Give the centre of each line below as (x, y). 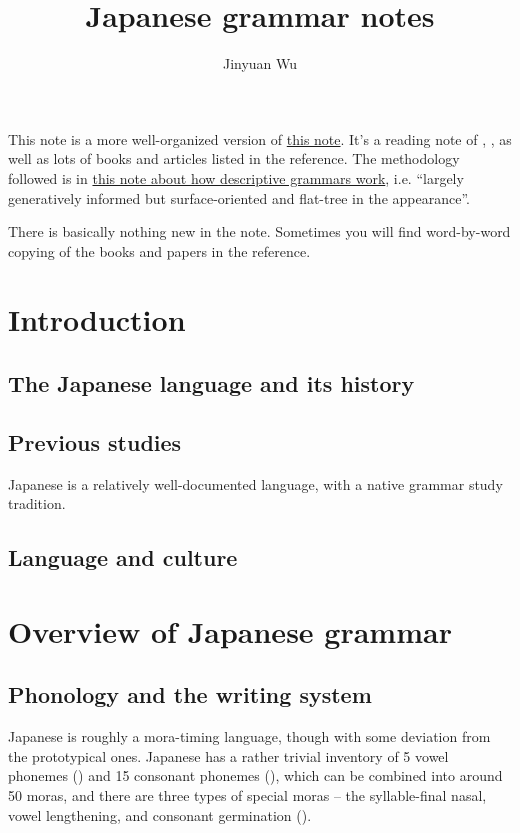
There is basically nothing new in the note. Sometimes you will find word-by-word (259, 231)
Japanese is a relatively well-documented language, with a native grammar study (255, 483)
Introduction (97, 319)
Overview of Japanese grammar (230, 630)
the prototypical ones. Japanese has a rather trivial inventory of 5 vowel (228, 755)
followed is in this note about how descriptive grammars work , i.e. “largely (236, 177)
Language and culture (123, 557)
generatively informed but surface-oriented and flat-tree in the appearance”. (239, 197)
